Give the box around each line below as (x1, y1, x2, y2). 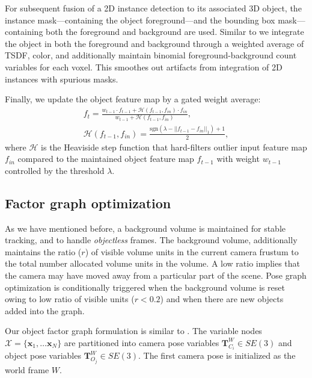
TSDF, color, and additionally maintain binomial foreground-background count (5, 49, 297, 61)
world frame (5, 363, 49, 376)
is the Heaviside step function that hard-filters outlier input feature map (41, 140, 307, 153)
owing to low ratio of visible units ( (5, 293, 135, 305)
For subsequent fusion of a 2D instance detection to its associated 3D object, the (5, 2, 302, 14)
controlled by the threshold (5, 164, 105, 176)
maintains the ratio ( (5, 245, 82, 258)
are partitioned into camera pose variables (64, 336, 219, 349)
